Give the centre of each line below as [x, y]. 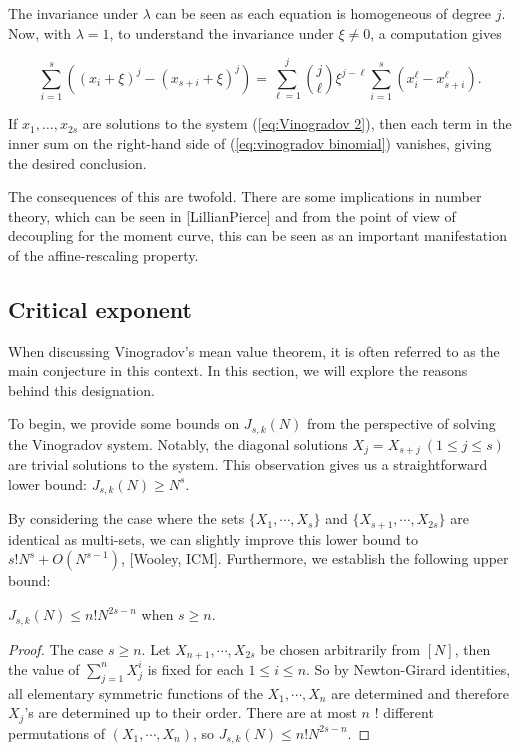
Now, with [39, 32]
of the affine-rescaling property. [103, 254]
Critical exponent [100, 308]
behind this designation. [81, 389]
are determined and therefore [420, 692]
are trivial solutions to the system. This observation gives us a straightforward [248, 464]
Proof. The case [56, 648]
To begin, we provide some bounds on [124, 423]
